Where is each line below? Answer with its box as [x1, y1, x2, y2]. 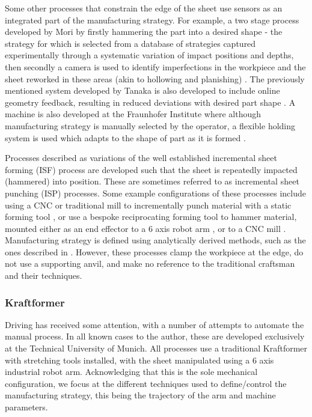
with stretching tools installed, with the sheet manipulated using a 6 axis [5, 353, 274, 366]
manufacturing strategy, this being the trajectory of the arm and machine [5, 389, 276, 401]
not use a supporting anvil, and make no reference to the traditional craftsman [5, 257, 295, 270]
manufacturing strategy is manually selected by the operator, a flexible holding [5, 119, 296, 132]
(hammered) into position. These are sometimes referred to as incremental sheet [5, 175, 299, 187]
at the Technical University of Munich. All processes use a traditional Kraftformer [5, 342, 308, 355]
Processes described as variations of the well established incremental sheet [5, 151, 277, 164]
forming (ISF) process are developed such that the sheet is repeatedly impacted [5, 163, 298, 175]
